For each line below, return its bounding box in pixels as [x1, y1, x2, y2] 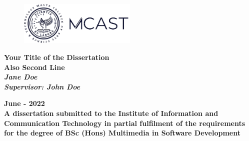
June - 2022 [4, 98, 45, 108]
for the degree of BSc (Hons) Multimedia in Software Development [4, 127, 240, 138]
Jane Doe [4, 71, 37, 82]
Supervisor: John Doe [4, 81, 80, 91]
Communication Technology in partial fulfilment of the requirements [4, 117, 245, 128]
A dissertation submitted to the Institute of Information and [4, 107, 218, 118]
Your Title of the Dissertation [4, 51, 109, 62]
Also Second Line [4, 61, 65, 72]
